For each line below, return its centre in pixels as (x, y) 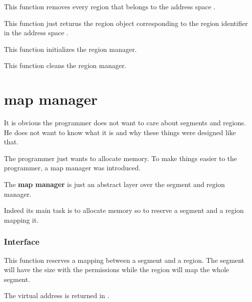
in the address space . (36, 33)
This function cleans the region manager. (65, 65)
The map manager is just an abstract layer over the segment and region (115, 184)
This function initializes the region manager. (70, 49)
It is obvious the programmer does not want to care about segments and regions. (125, 123)
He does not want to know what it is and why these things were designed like (120, 132)
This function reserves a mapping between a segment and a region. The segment (124, 260)
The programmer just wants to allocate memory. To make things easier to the (121, 158)
